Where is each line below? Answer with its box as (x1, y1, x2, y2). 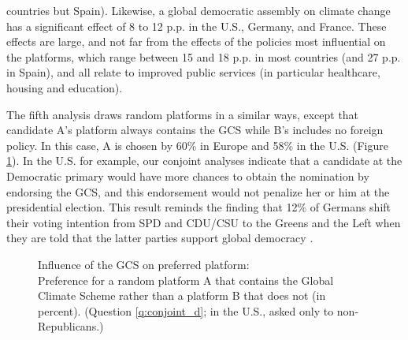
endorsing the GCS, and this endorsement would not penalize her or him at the (6, 183, 390, 200)
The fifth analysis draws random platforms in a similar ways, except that (6, 106, 359, 122)
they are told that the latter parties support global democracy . (6, 230, 313, 246)
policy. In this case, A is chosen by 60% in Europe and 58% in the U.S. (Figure (6, 136, 388, 153)
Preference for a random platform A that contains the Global (38, 271, 334, 288)
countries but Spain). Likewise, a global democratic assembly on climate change (6, 2, 391, 18)
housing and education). (6, 79, 123, 95)
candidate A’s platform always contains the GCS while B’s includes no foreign (6, 121, 384, 138)
